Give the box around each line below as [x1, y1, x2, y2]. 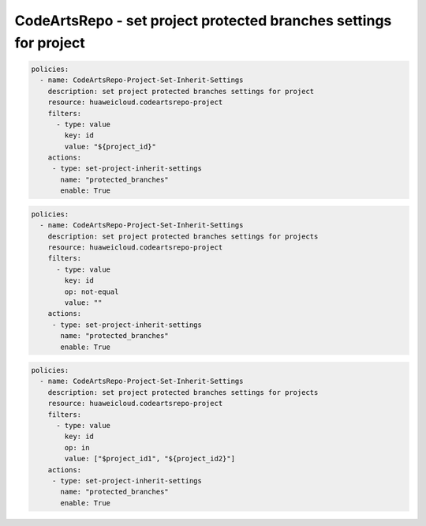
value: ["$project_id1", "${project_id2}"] [64, 454, 236, 464]
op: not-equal [64, 287, 119, 296]
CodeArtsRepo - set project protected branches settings [14, 12, 392, 29]
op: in [64, 443, 90, 452]
